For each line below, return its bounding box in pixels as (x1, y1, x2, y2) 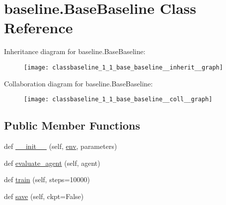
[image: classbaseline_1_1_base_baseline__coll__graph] (24, 96, 213, 103)
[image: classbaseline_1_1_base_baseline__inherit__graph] (24, 64, 223, 71)
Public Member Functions (4, 118, 140, 133)
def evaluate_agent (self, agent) (4, 157, 100, 168)
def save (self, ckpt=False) (4, 191, 84, 201)
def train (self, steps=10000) (4, 174, 90, 185)
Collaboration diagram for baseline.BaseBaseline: (4, 78, 153, 88)
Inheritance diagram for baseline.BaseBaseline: (4, 46, 146, 57)
